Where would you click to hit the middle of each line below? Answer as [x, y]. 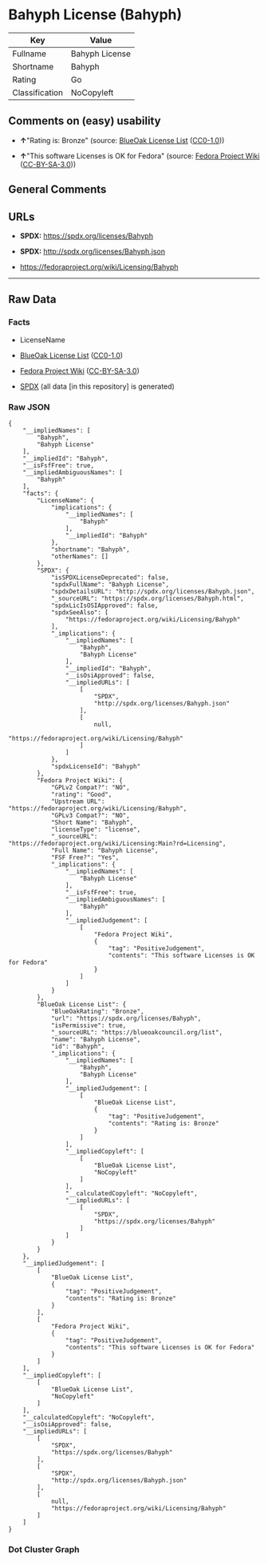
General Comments [57, 190]
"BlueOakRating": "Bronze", [98, 1011]
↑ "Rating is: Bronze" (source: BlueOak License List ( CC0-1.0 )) [122, 140]
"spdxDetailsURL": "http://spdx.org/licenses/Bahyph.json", [153, 591]
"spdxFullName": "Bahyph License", [110, 584]
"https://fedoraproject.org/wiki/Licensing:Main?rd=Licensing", [117, 843]
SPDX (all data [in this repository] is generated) [97, 386]
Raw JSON [29, 407]
